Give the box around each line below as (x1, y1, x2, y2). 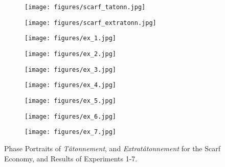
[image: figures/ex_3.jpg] (25, 66, 116, 73)
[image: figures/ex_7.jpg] (25, 128, 116, 136)
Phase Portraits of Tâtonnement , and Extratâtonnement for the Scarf (4, 143, 221, 153)
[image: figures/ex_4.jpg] (25, 81, 116, 89)
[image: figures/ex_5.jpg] (25, 97, 116, 104)
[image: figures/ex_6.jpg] (25, 113, 116, 120)
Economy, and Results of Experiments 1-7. (4, 153, 138, 163)
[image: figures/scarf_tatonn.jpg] (25, 4, 146, 11)
